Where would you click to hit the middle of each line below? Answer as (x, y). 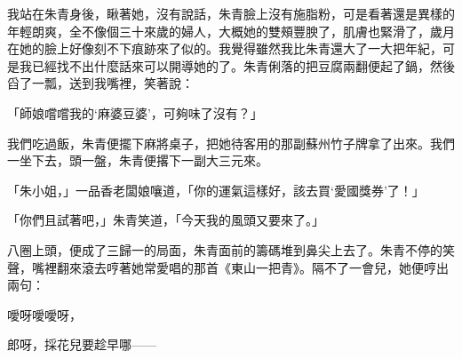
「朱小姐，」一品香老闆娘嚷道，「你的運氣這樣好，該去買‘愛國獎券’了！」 (216, 190)
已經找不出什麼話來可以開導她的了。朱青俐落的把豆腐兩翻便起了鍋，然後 (243, 65)
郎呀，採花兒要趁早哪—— (82, 344)
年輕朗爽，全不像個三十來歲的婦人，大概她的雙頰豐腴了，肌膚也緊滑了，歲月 (231, 31)
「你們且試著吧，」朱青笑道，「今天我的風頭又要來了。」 (166, 220)
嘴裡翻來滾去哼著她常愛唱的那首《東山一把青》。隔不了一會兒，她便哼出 (240, 267)
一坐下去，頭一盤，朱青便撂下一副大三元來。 (138, 160)
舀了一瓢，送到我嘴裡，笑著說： (100, 83)
